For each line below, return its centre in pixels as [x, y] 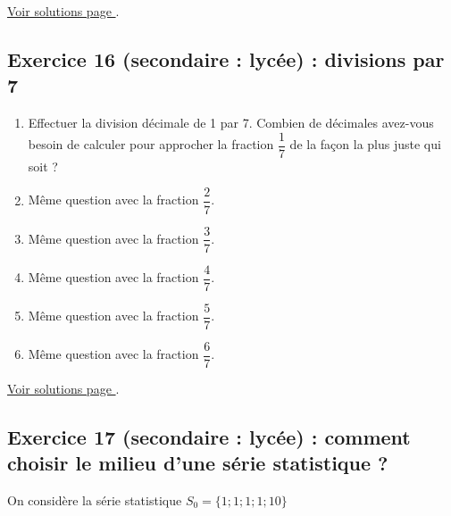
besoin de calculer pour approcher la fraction [151, 144]
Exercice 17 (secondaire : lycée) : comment [209, 436]
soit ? [43, 166]
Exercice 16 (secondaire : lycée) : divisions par [226, 58]
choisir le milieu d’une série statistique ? [198, 463]
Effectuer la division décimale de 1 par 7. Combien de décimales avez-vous [231, 123]
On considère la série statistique [95, 499]
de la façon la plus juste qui [365, 144]
